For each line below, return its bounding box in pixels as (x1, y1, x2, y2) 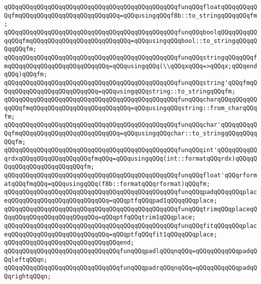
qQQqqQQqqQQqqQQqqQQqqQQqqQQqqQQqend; (4, 239, 134, 247)
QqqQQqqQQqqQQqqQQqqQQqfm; (4, 163, 94, 171)
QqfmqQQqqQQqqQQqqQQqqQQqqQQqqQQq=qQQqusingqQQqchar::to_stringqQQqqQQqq (4, 129, 257, 137)
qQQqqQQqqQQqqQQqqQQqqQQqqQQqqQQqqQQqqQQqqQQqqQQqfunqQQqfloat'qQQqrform (4, 172, 257, 179)
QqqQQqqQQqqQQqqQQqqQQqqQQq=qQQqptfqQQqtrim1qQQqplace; (4, 214, 196, 221)
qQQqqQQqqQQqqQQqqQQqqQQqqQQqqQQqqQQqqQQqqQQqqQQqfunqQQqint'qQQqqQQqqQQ (4, 147, 257, 154)
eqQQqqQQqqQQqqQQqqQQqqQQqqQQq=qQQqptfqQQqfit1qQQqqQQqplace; (4, 230, 218, 238)
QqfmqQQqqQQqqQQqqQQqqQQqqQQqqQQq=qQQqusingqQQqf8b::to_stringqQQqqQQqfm (4, 12, 257, 19)
